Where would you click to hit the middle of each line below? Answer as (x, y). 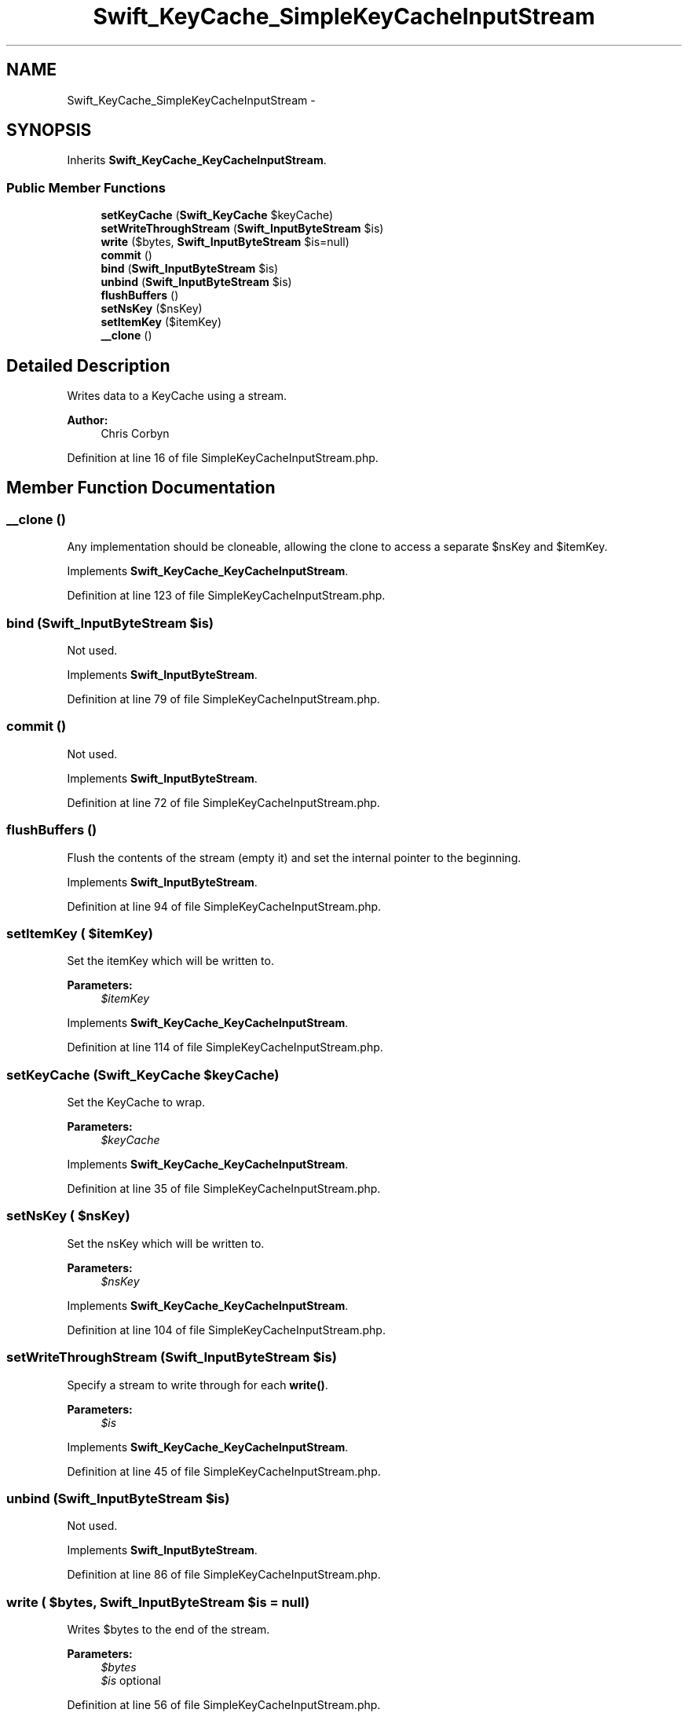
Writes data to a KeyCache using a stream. (177, 396)
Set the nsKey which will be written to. (166, 1243)
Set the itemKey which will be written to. (170, 961)
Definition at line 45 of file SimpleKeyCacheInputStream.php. (224, 1471)
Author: (88, 420)
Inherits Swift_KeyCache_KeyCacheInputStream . (197, 160)
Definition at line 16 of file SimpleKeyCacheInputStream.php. (223, 458)
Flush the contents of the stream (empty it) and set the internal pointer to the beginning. (294, 857)
